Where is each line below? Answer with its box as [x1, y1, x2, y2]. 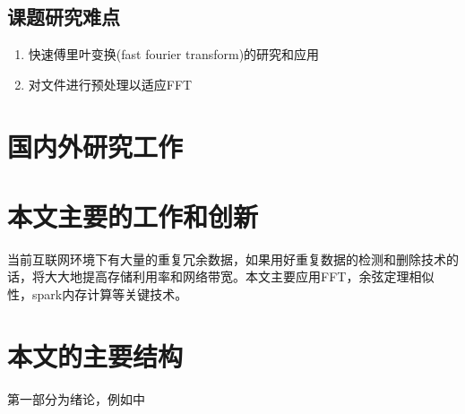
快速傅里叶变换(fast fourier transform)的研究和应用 [28, 45, 320, 64]
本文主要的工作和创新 [7, 197, 259, 234]
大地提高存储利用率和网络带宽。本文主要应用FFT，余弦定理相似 [56, 267, 435, 286]
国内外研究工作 [7, 127, 184, 164]
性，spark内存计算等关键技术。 [7, 285, 188, 304]
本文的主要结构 [7, 337, 184, 374]
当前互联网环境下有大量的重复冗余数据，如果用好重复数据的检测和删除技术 [7, 249, 446, 268]
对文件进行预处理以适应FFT [28, 74, 193, 93]
